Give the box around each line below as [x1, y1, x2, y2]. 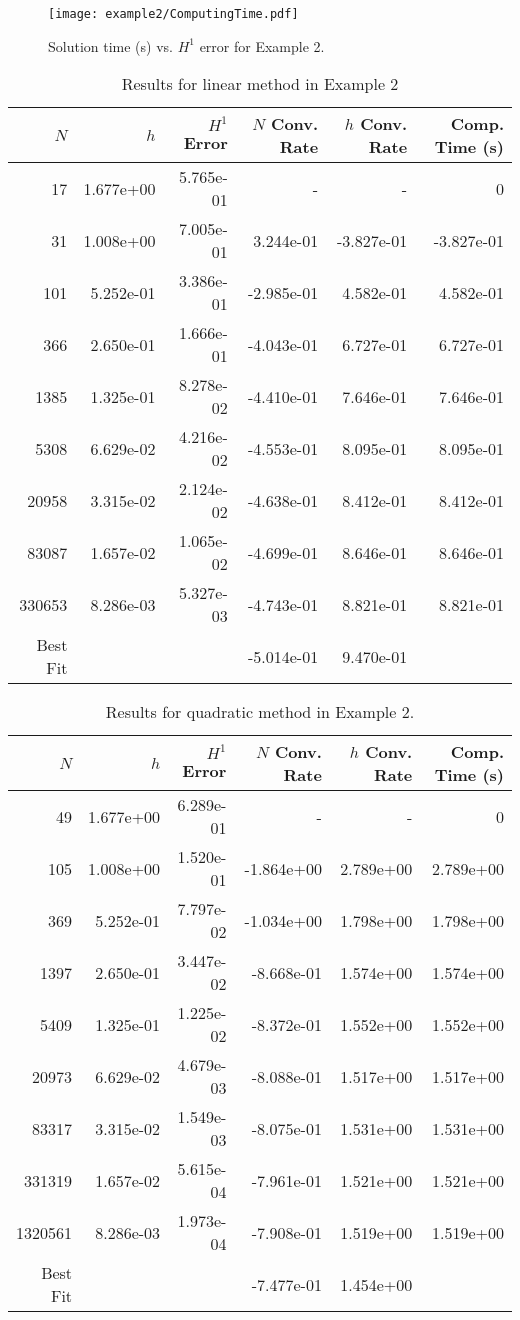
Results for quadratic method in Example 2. [105, 700, 415, 724]
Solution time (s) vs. [48, 35, 173, 56]
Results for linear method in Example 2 [121, 72, 399, 96]
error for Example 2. [199, 35, 325, 56]
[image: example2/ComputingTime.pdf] [48, 7, 299, 21]
